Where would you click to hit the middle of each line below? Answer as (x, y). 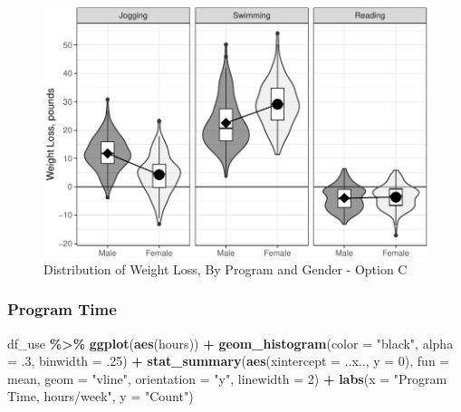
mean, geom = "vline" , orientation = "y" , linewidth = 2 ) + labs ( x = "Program (227, 378)
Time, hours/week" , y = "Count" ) (101, 396)
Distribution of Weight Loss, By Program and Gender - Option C (226, 268)
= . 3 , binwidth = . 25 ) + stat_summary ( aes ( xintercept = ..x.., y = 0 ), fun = (229, 361)
